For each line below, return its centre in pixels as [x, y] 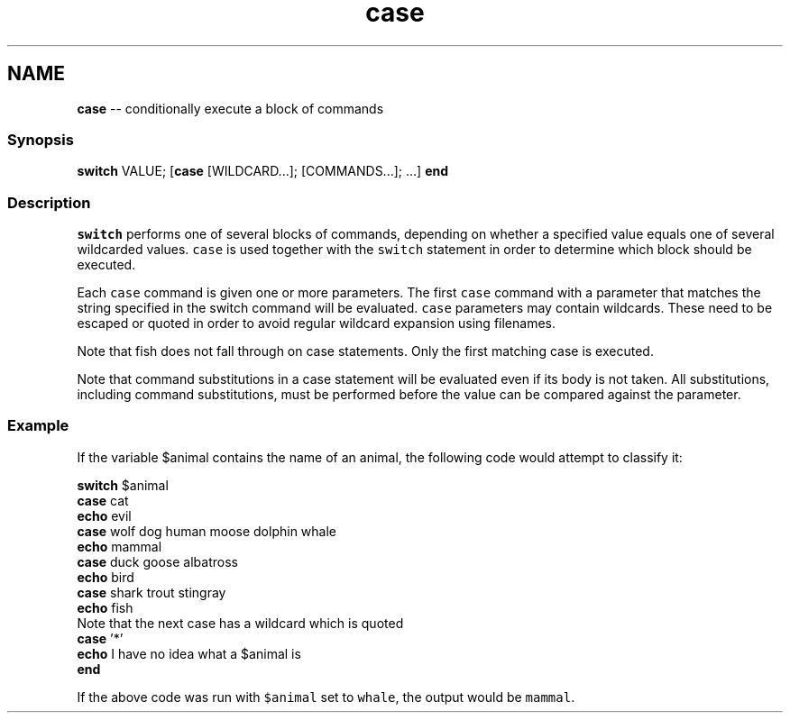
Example [38, 426]
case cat [103, 500]
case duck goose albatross [157, 561]
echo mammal [119, 546]
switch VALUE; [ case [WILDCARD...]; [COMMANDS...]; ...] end [263, 171]
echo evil [104, 515]
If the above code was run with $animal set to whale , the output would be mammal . [326, 697]
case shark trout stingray [152, 592]
